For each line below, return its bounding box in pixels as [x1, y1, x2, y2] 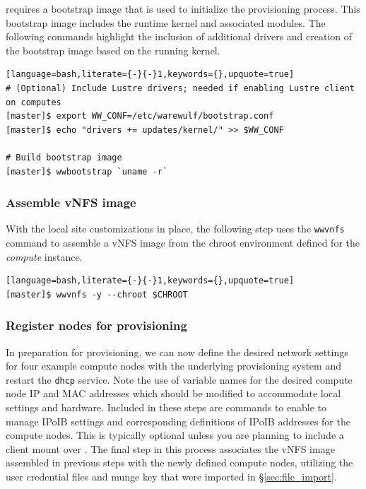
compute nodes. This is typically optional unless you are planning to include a [6, 428, 344, 442]
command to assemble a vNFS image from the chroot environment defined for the [6, 235, 360, 249]
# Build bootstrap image [6, 152, 122, 163]
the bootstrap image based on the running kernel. [6, 42, 220, 57]
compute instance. [6, 249, 83, 264]
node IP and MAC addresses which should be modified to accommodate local [6, 386, 341, 401]
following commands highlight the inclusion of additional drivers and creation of [6, 29, 353, 44]
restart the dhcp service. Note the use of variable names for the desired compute [6, 372, 353, 387]
